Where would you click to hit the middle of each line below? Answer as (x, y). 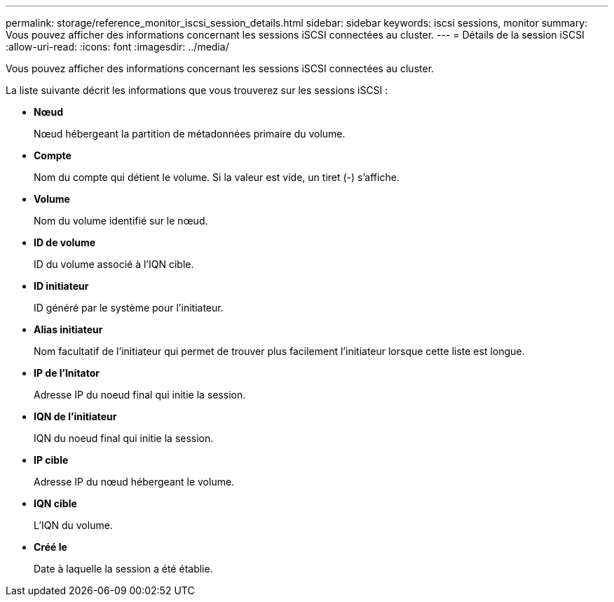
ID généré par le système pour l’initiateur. (129, 308)
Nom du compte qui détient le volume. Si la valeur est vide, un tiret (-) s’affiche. (217, 177)
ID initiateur (61, 286)
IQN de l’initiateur (75, 416)
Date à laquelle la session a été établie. (123, 569)
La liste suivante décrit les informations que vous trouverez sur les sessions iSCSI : (197, 90)
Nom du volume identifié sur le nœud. (121, 221)
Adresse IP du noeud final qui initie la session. (140, 395)
